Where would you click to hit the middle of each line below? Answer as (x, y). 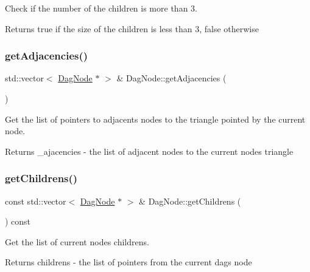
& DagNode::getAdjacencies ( (171, 78)
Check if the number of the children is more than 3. (101, 8)
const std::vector (36, 201)
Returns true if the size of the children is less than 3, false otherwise (132, 28)
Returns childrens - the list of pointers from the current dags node (129, 262)
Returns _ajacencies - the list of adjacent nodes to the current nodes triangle (149, 151)
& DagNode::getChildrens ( (190, 201)
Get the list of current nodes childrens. (77, 241)
